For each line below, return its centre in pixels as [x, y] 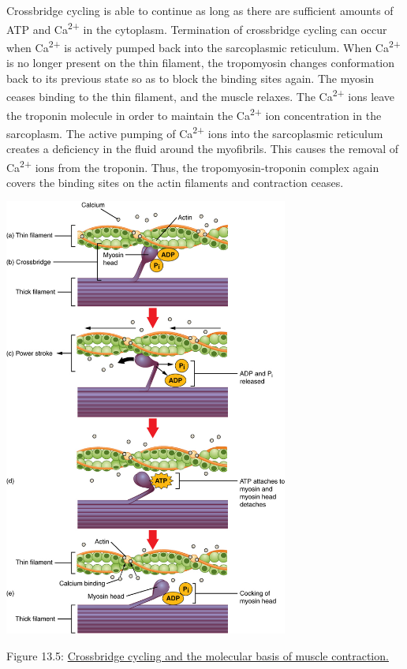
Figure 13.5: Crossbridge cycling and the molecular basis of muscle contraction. [198, 655]
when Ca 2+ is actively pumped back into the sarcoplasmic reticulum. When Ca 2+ [203, 46]
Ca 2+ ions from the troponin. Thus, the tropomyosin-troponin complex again [193, 166]
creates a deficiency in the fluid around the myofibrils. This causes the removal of [203, 149]
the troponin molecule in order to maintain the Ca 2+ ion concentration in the [194, 114]
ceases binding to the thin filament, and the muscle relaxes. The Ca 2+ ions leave [201, 95]
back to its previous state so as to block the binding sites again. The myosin [190, 78]
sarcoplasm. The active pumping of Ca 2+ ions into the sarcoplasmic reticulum [195, 132]
